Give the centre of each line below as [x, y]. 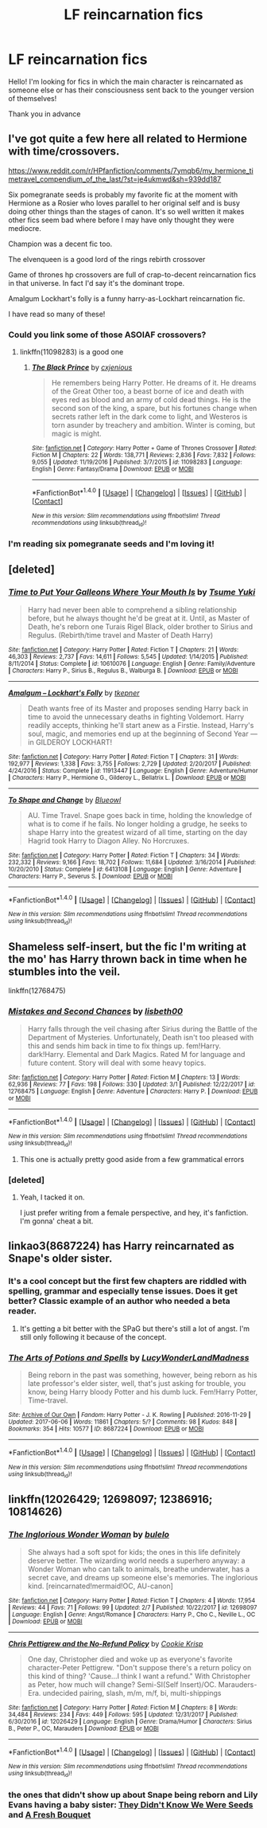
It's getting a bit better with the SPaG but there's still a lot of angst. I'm [135, 1329]
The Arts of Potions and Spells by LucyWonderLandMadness [129, 1357]
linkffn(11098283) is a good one [72, 352]
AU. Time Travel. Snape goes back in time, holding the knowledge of [140, 815]
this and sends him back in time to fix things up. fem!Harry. [124, 1046]
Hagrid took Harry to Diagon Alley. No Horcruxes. [108, 840]
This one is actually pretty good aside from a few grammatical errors [132, 1159]
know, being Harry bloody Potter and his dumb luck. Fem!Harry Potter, [143, 1392]
